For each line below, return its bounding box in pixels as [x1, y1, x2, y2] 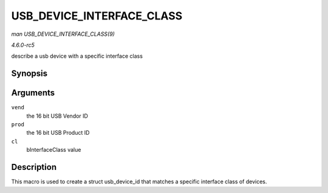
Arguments [11, 88, 55, 98]
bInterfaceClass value [26, 146, 81, 154]
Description [11, 162, 57, 172]
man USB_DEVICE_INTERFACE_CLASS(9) [11, 30, 115, 38]
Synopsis [11, 69, 48, 79]
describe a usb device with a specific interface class [11, 52, 143, 60]
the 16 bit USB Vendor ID [26, 112, 88, 120]
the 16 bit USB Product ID [26, 129, 90, 137]
